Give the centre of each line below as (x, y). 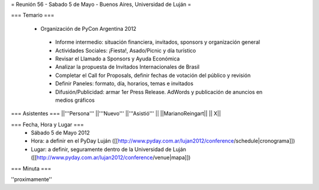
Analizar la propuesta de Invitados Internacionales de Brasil (128, 67)
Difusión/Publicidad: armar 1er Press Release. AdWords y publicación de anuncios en (159, 92)
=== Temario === (32, 15)
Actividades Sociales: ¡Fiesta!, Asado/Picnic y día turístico (126, 50)
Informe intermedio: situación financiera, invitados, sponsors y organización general (157, 42)
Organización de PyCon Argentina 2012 (89, 28)
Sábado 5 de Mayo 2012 (61, 133)
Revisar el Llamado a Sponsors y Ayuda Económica (118, 59)
